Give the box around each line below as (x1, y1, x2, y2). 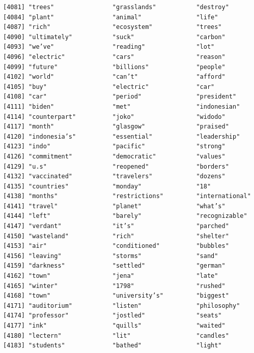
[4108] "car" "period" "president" (3, 93, 237, 101)
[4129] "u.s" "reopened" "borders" (3, 163, 229, 170)
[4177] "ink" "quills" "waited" (3, 322, 225, 329)
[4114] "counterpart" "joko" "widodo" (3, 113, 225, 120)
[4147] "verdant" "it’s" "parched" (3, 222, 229, 230)
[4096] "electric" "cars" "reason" (3, 53, 225, 60)
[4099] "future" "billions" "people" (3, 63, 225, 71)
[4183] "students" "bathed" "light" (3, 342, 222, 349)
